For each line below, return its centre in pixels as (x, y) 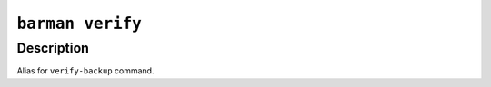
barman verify (80, 24)
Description (53, 48)
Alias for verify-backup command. (85, 71)
